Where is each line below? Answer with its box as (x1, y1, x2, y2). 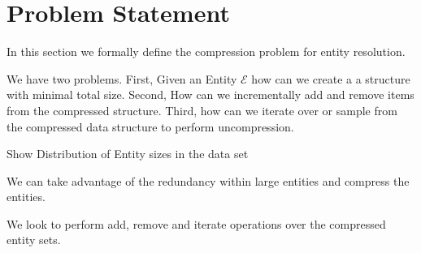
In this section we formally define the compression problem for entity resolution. (7, 43, 406, 60)
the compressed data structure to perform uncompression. (7, 118, 294, 135)
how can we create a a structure (251, 70, 410, 87)
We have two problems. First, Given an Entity (7, 70, 237, 87)
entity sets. (7, 231, 61, 248)
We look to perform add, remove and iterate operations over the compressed (7, 215, 386, 232)
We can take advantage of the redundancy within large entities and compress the (7, 172, 410, 189)
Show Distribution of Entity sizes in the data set (7, 145, 249, 162)
